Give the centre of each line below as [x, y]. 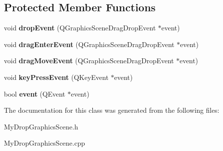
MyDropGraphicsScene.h [41, 126]
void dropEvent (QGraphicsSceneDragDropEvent [80, 28]
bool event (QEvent [35, 93]
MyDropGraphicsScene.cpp [45, 143]
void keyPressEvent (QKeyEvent [56, 77]
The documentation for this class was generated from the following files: [112, 110]
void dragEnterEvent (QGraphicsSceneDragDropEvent [89, 44]
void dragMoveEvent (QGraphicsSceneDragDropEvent [89, 61]
